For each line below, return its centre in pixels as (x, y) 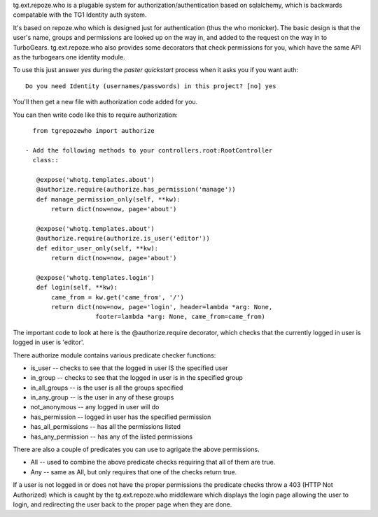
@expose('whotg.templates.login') (96, 277)
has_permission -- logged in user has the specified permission (121, 417)
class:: (45, 160)
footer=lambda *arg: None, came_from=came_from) (180, 317)
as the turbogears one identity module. (69, 57)
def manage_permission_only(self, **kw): (108, 199)
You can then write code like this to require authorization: (95, 115)
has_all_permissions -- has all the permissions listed (106, 427)
